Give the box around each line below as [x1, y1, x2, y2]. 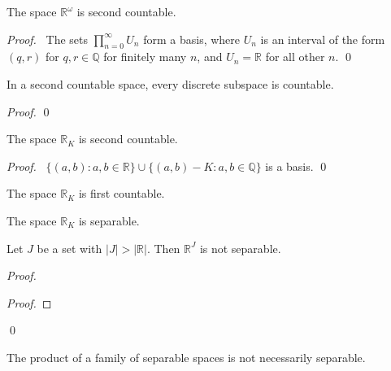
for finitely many [103, 48, 187, 65]
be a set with [37, 239, 102, 256]
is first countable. [78, 185, 165, 202]
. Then [146, 239, 180, 256]
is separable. [78, 212, 140, 229]
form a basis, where [143, 30, 241, 47]
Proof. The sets [7, 30, 89, 47]
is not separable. [199, 239, 281, 256]
